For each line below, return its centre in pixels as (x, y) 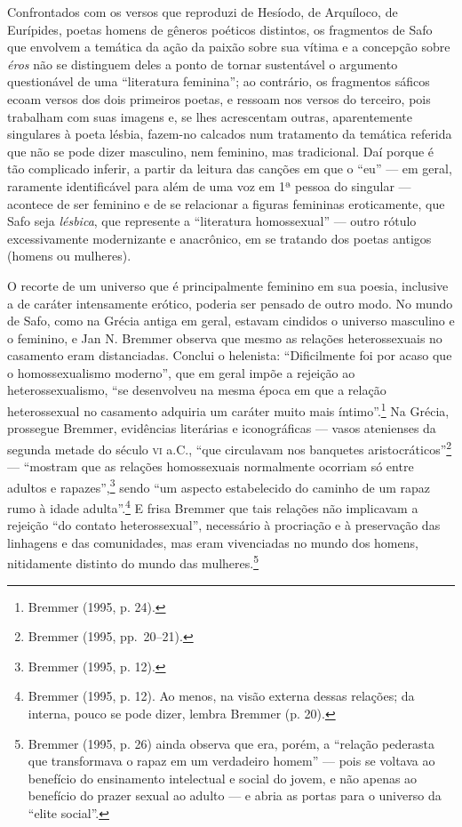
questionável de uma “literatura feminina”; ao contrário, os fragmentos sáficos (219, 81)
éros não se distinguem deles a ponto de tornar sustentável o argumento (203, 64)
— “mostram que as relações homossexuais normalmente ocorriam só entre (211, 466)
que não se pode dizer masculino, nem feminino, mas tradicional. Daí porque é (221, 151)
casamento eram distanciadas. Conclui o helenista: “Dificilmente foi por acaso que (230, 355)
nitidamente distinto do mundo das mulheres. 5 (133, 562)
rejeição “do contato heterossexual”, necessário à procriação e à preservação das (224, 525)
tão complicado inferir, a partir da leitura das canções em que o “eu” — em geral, (230, 169)
